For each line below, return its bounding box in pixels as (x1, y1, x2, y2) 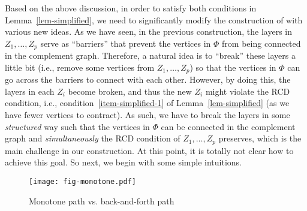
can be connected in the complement (161, 120, 296, 132)
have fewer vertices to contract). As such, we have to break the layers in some (5, 108, 290, 121)
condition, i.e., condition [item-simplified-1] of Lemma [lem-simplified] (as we (5, 97, 290, 109)
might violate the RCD (205, 85, 290, 97)
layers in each (5, 85, 55, 97)
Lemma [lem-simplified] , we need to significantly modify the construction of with (5, 13, 303, 26)
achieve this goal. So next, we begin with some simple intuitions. (5, 156, 242, 168)
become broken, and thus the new (68, 85, 192, 97)
